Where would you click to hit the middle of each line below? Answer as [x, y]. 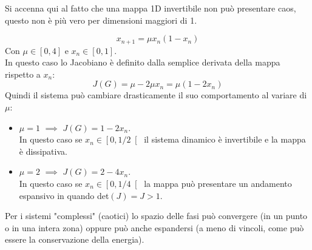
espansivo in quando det [64, 195]
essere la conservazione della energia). [75, 239]
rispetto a [23, 74]
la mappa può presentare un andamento [218, 183]
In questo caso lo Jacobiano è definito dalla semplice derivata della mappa [143, 62]
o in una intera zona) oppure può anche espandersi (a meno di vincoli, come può [154, 227]
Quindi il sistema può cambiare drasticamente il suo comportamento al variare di [156, 95]
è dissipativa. [43, 151]
